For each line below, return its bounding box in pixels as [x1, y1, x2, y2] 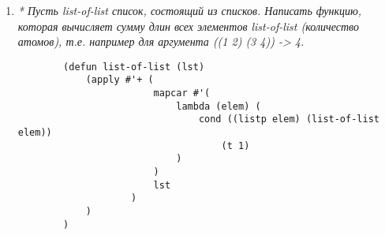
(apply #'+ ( [85, 74, 154, 86]
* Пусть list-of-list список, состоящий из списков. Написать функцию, [17, 2, 362, 18]
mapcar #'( [153, 88, 211, 99]
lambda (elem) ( [176, 100, 261, 112]
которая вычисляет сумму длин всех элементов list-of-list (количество [17, 17, 359, 34]
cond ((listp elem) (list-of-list [198, 114, 379, 125]
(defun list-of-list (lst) [63, 61, 205, 73]
